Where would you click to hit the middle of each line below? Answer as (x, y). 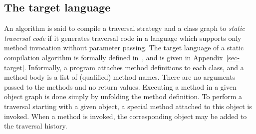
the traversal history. (36, 126)
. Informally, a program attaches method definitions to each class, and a (134, 67)
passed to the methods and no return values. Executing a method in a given (120, 86)
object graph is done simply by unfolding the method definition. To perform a (123, 96)
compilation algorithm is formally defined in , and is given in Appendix (114, 57)
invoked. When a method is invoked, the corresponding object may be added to (126, 116)
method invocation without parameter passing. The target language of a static (124, 48)
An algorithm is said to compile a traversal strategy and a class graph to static (125, 28)
